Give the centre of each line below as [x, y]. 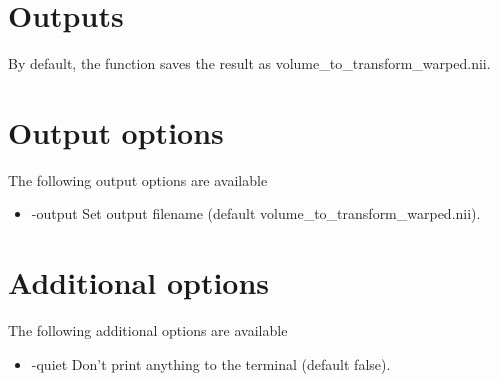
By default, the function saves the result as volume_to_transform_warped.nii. [249, 63]
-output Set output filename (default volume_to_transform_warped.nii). [256, 213]
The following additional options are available [148, 330]
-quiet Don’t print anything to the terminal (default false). [211, 363]
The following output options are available [138, 179]
